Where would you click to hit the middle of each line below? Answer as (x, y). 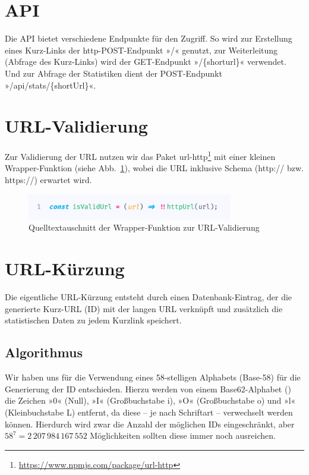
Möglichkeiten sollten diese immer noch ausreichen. (183, 435)
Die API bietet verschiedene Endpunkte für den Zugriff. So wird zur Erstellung (149, 38)
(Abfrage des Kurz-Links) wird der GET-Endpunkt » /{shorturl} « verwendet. (146, 62)
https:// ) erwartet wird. (48, 180)
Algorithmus (44, 352)
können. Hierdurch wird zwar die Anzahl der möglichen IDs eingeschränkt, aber (150, 424)
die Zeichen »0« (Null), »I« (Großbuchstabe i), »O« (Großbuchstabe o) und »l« (150, 400)
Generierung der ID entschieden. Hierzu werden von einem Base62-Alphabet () (148, 389)
